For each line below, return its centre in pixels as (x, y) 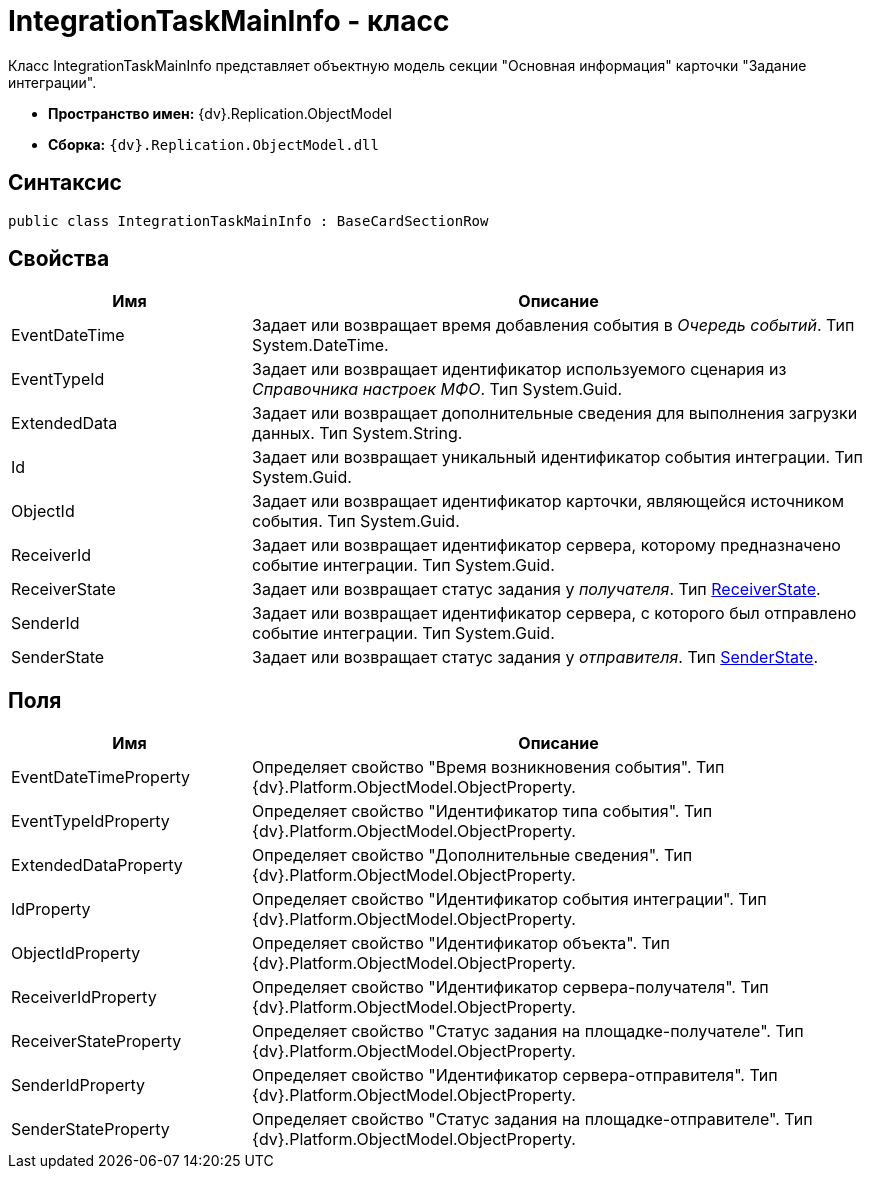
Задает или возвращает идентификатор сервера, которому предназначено (546, 545)
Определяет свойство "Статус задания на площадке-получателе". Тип (528, 1031)
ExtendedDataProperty (97, 865)
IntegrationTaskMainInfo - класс (229, 21)
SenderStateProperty (90, 1129)
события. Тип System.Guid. (356, 521)
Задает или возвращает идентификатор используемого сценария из (519, 369)
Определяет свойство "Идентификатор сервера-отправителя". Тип (515, 1075)
